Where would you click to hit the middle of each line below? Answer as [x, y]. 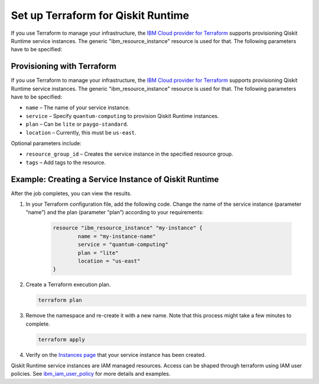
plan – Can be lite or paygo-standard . [77, 124]
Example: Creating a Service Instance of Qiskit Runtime [115, 179]
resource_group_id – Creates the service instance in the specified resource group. [129, 154]
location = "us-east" [109, 261]
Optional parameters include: [46, 143]
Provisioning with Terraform [64, 66]
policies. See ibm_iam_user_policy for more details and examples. [91, 374]
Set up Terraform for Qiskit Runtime [100, 15]
